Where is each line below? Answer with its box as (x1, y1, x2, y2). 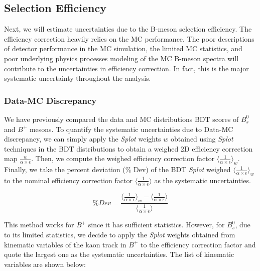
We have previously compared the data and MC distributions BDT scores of (4, 113, 239, 124)
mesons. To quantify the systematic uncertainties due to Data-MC (29, 123, 233, 134)
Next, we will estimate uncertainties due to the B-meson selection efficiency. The (4, 24, 252, 34)
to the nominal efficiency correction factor (4, 175, 133, 185)
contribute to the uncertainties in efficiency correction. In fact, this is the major (4, 63, 249, 73)
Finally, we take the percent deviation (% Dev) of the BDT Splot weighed (4, 164, 231, 175)
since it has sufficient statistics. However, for (88, 219, 225, 230)
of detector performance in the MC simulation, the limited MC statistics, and (4, 43, 242, 54)
